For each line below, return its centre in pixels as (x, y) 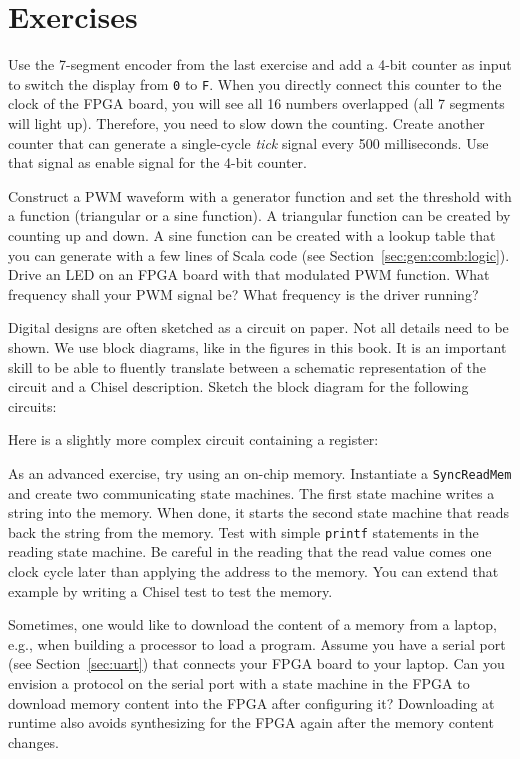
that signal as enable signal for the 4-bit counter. (157, 162)
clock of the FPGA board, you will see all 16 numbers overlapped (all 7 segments (256, 103)
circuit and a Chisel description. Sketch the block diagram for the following (238, 386)
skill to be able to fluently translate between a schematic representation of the (247, 366)
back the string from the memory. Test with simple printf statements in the (243, 531)
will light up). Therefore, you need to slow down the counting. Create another (246, 122)
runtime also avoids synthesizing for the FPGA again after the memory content (251, 722)
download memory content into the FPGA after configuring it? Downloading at (251, 702)
